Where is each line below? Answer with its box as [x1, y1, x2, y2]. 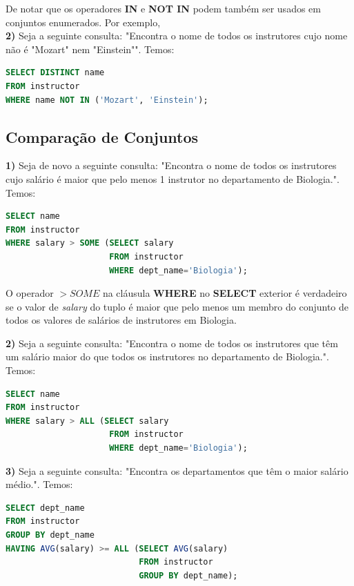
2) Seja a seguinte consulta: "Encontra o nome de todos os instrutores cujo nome [6, 28, 348, 43]
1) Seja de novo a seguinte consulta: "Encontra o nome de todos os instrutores [6, 158, 337, 173]
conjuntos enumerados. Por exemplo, [6, 14, 161, 29]
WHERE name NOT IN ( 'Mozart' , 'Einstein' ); [6, 95, 208, 105]
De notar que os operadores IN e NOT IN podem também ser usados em [6, 1, 321, 15]
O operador [6, 286, 54, 300]
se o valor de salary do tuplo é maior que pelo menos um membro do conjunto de [6, 299, 349, 313]
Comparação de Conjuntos [6, 126, 199, 147]
